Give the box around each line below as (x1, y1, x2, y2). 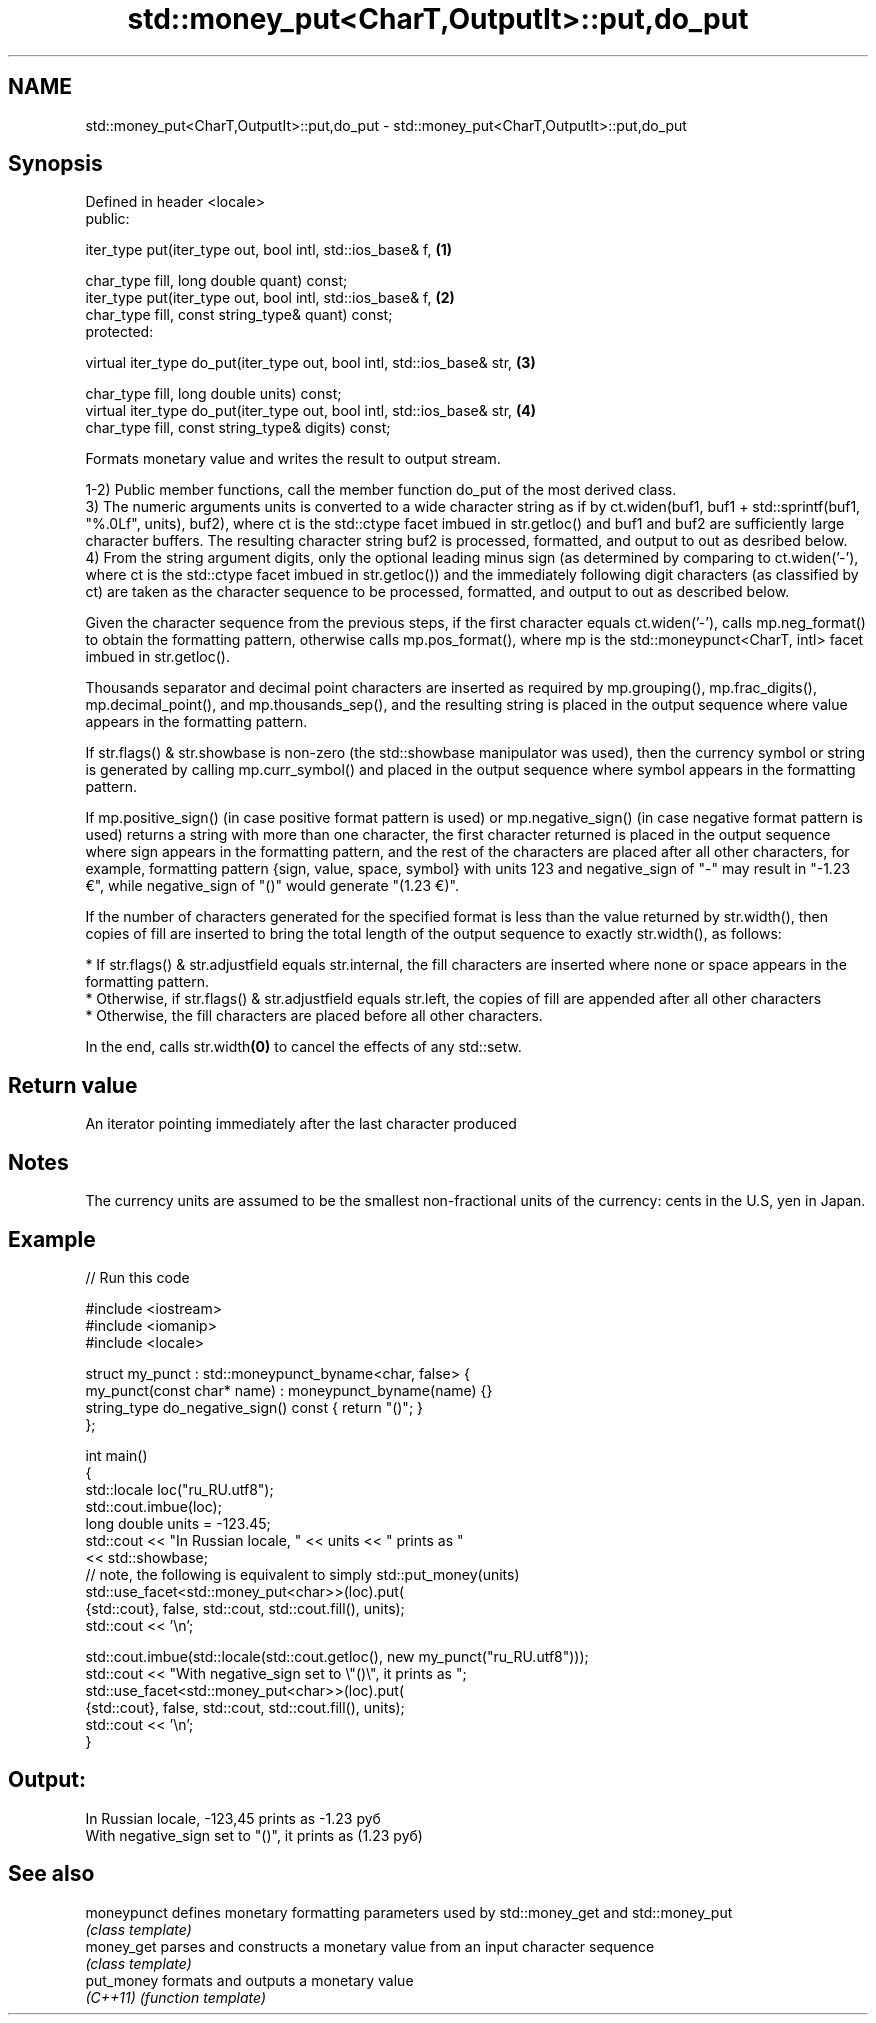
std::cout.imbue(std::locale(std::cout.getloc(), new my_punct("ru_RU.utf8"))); (85, 1647, 589, 1665)
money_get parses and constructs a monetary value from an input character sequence (85, 1937, 655, 1955)
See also (8, 1861, 95, 1887)
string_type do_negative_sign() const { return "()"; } (85, 1398, 424, 1416)
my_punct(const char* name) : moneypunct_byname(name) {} (85, 1381, 493, 1399)
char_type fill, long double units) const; (85, 385, 342, 403)
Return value (8, 1072, 138, 1098)
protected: (85, 323, 154, 341)
